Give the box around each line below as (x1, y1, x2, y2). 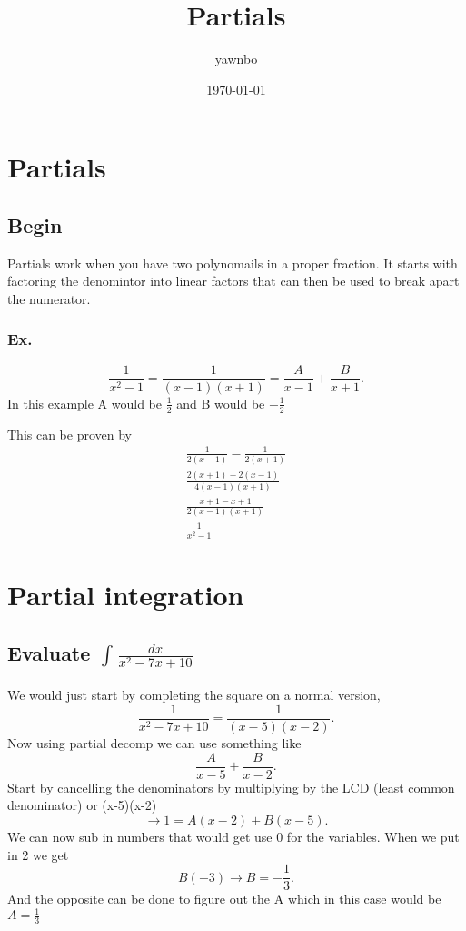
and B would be (176, 393, 265, 412)
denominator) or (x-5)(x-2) (7, 795, 157, 815)
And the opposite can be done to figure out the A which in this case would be (7, 889, 441, 908)
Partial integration (7, 576, 244, 613)
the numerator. (7, 288, 91, 308)
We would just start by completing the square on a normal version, (7, 685, 381, 704)
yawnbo (214, 49, 258, 68)
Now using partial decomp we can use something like (7, 734, 302, 753)
